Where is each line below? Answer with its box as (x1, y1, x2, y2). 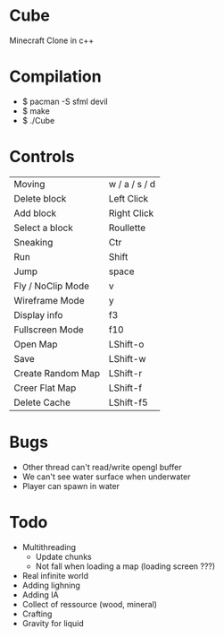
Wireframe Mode (13, 294, 85, 306)
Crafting (21, 608, 53, 619)
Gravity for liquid (21, 617, 85, 628)
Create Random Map (13, 366, 101, 379)
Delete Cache (13, 396, 71, 409)
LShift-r (108, 366, 143, 379)
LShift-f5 (108, 396, 149, 409)
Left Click (108, 192, 149, 204)
